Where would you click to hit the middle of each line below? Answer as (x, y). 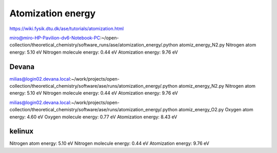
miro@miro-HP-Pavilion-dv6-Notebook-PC (55, 38)
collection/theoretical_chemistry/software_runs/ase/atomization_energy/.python (94, 45)
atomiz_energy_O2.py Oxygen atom (216, 110)
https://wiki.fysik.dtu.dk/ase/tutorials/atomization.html (67, 29)
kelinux (21, 131)
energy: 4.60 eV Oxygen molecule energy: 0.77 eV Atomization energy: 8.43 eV (93, 117)
